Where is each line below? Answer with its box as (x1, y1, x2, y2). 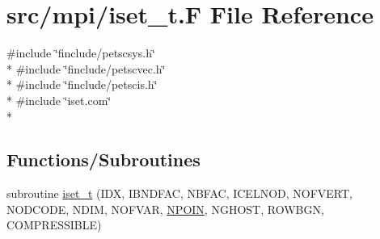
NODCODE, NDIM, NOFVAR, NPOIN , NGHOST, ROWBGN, (6, 200, 324, 217)
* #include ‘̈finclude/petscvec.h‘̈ (6, 60, 166, 77)
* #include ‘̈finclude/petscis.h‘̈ (6, 76, 158, 93)
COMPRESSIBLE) (6, 216, 102, 233)
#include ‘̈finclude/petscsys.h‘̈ (6, 44, 155, 61)
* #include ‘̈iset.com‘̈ (6, 91, 112, 108)
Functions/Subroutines (6, 147, 201, 172)
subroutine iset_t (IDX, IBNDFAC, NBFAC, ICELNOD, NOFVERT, (6, 185, 353, 202)
